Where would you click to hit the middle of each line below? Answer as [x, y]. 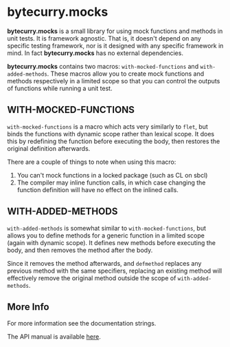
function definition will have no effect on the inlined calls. [97, 189]
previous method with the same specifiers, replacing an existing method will [115, 271]
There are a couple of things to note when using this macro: [92, 162]
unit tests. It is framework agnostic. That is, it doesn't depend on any [104, 38]
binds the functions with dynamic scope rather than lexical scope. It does [111, 134]
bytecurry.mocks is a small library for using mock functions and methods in [115, 31]
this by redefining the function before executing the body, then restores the [114, 141]
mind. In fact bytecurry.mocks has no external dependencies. [95, 53]
